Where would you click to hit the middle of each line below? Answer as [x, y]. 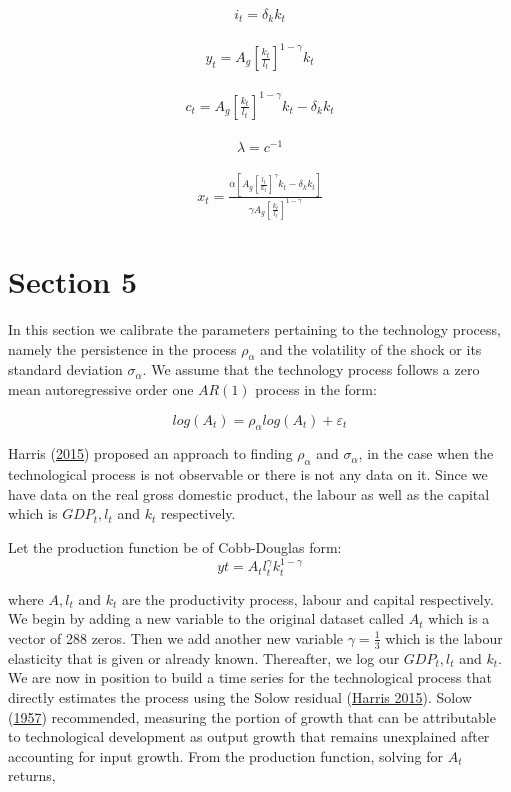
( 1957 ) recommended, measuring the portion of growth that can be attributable [252, 716]
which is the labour [444, 637]
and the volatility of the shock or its [371, 348]
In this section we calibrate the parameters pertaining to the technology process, [254, 329]
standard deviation [65, 369]
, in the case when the [426, 453]
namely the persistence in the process [122, 348]
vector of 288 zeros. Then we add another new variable [176, 637]
